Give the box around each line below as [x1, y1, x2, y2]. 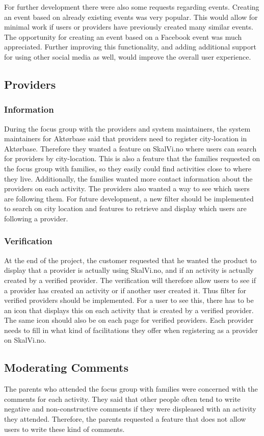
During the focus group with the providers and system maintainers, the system [4, 123, 251, 134]
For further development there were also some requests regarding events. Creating [4, 2, 259, 12]
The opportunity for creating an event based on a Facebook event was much [4, 31, 242, 42]
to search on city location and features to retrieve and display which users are [4, 203, 247, 214]
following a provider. [4, 213, 68, 223]
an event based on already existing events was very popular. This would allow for [4, 11, 258, 22]
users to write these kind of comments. [4, 423, 125, 434]
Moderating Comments [4, 360, 128, 375]
